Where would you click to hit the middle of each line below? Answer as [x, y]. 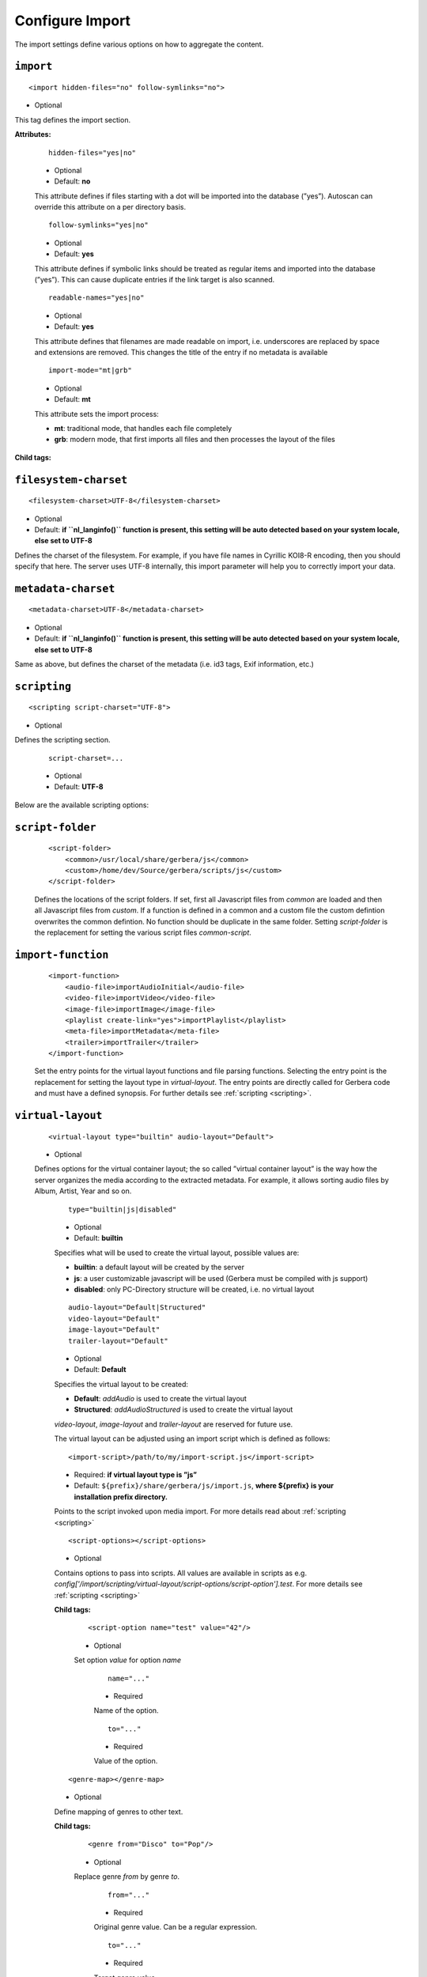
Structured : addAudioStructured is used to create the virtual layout [183, 1410]
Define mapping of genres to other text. [119, 1812]
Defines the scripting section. [62, 740]
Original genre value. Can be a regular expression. [175, 1927]
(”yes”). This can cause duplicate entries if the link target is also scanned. [155, 280]
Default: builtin [98, 1238]
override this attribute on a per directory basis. [110, 207]
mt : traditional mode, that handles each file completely [143, 428]
